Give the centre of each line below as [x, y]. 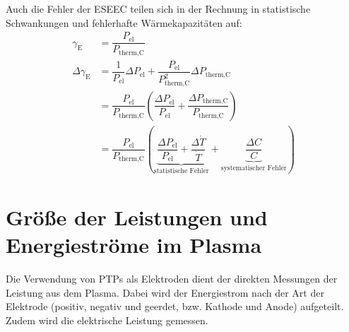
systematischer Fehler [254, 168]
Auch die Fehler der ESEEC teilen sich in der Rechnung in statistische [158, 8]
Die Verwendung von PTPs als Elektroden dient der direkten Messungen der [172, 279]
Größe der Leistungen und [137, 217]
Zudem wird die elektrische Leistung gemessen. [107, 320]
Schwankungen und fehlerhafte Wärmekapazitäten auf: [124, 22]
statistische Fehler [181, 171]
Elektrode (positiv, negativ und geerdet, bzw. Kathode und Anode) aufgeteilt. [175, 306]
